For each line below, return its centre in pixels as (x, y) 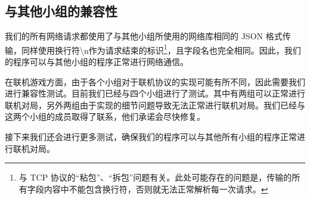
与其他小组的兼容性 (61, 11)
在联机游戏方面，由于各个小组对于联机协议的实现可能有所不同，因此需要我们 (155, 81)
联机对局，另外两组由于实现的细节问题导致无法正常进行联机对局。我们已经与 (155, 105)
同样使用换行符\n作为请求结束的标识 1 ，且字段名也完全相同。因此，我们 (161, 49)
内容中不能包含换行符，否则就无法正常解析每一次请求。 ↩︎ (156, 189)
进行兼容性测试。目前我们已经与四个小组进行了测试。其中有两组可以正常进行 (155, 93)
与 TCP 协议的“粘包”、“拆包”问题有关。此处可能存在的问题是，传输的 (155, 177)
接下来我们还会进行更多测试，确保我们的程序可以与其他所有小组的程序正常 (151, 137)
